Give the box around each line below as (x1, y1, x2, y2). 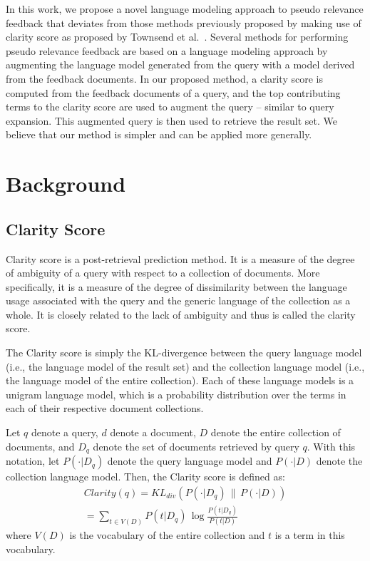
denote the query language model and (107, 453, 272, 468)
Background (6, 169, 126, 198)
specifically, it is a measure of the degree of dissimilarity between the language (6, 279, 347, 294)
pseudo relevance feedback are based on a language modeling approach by (6, 43, 328, 58)
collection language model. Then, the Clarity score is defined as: (6, 469, 285, 484)
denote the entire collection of (210, 425, 341, 440)
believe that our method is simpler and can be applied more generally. (6, 127, 312, 142)
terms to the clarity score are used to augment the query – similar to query (6, 99, 334, 114)
